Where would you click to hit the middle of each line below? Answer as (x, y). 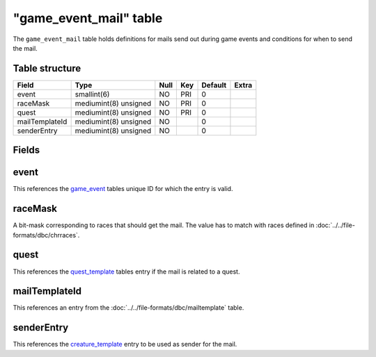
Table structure (47, 68)
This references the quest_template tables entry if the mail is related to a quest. (126, 272)
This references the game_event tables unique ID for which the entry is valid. (123, 189)
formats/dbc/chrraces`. (46, 235)
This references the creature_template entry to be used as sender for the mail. (125, 344)
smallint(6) (92, 94)
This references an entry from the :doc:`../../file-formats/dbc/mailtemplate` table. (128, 308)
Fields (26, 150)
